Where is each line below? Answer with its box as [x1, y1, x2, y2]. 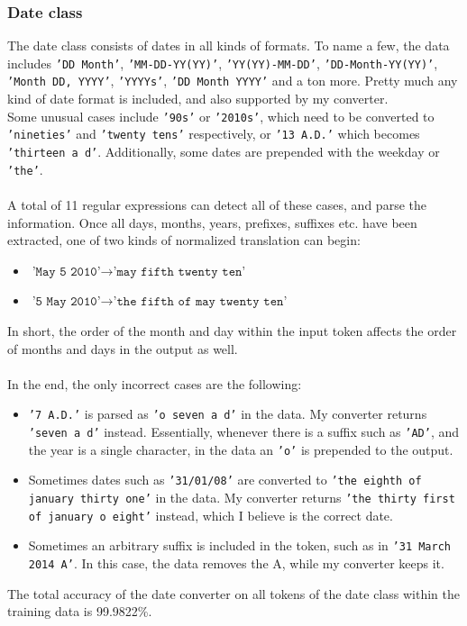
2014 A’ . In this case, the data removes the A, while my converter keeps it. [28, 553, 444, 572]
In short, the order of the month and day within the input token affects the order [7, 321, 457, 340]
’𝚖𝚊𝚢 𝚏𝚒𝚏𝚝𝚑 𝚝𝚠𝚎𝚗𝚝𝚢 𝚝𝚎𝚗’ [113, 265, 246, 278]
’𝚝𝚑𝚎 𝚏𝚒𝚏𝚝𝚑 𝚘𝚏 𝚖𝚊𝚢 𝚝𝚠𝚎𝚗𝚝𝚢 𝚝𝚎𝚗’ [113, 295, 288, 309]
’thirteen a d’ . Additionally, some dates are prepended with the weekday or [7, 142, 440, 161]
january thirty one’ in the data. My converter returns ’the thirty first [28, 487, 455, 506]
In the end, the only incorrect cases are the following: [7, 374, 302, 393]
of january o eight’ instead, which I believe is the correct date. [28, 505, 393, 524]
